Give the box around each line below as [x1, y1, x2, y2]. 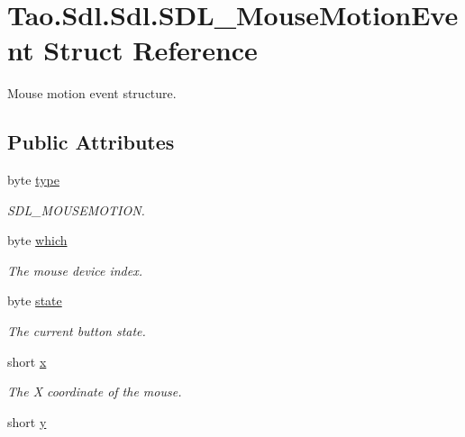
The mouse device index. [7, 260, 142, 279]
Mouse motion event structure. [7, 84, 177, 103]
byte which [7, 231, 68, 250]
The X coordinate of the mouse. [7, 382, 182, 401]
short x [7, 351, 47, 370]
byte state [7, 291, 62, 310]
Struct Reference [43, 32, 258, 68]
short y [7, 412, 47, 431]
